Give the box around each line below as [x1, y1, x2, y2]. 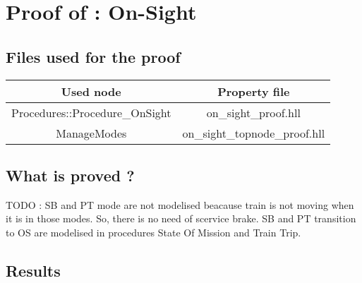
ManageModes [56, 124, 127, 141]
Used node [61, 83, 121, 100]
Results [6, 259, 61, 281]
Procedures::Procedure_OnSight [11, 104, 171, 121]
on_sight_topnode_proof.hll [182, 124, 325, 141]
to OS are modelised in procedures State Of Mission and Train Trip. [6, 224, 301, 239]
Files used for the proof [6, 45, 181, 67]
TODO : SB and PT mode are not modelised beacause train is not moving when [6, 197, 354, 212]
